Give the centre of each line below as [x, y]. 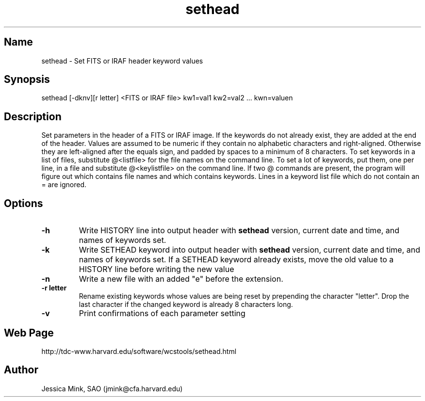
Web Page [29, 333]
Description [33, 116]
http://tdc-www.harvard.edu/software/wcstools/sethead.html [139, 351]
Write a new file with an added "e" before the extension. [181, 279]
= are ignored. [64, 185]
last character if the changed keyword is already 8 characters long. [186, 305]
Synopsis [27, 80]
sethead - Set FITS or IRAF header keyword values [122, 61]
